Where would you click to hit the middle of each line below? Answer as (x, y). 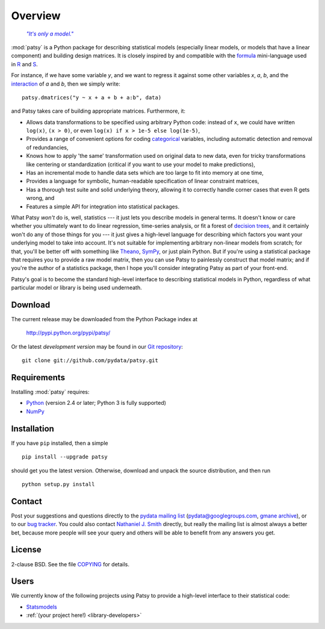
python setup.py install (58, 484)
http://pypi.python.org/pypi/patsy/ (68, 333)
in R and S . (25, 64)
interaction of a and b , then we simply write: (66, 84)
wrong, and (40, 198)
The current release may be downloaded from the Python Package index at (104, 319)
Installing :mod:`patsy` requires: (50, 392)
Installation (32, 429)
